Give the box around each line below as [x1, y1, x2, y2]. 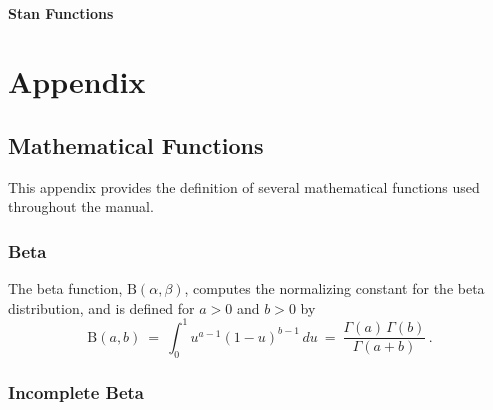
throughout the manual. [8, 196, 154, 217]
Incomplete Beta [8, 379, 144, 404]
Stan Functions [8, 2, 114, 23]
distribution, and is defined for [8, 297, 195, 318]
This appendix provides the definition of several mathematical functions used [8, 176, 480, 197]
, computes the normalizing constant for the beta [184, 278, 485, 299]
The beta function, [8, 278, 123, 299]
